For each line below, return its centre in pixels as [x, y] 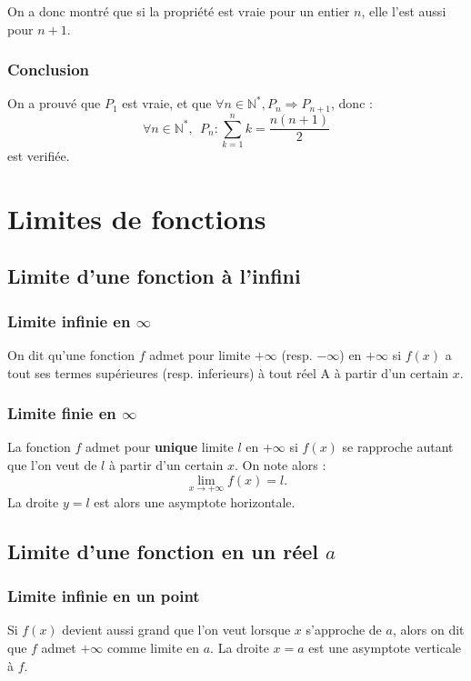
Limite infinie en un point [104, 596]
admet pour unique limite [160, 447]
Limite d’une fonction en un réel [163, 551]
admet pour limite [200, 354]
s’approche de [344, 630]
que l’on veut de [52, 464]
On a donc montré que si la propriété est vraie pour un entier [179, 11]
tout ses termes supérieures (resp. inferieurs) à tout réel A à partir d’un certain [228, 372]
